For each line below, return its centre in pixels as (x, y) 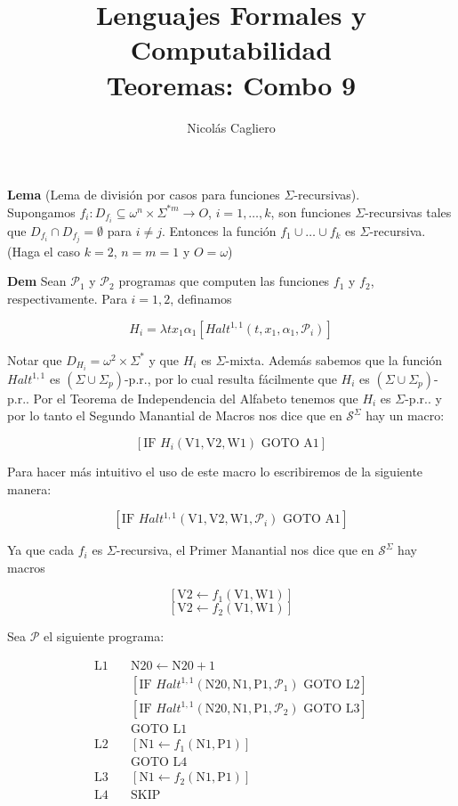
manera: (29, 488)
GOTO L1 (159, 730)
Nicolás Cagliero (231, 127)
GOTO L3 (332, 708)
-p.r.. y (423, 398)
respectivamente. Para (67, 299)
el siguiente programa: (104, 636)
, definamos (201, 299)
